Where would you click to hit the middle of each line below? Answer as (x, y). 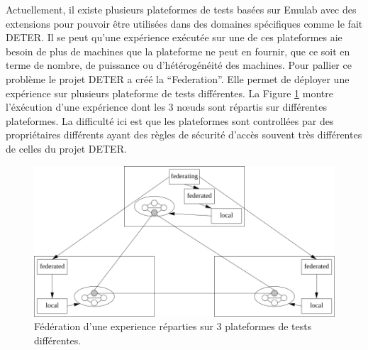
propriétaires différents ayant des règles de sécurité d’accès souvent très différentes (184, 135)
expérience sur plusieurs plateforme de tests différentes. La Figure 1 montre (169, 93)
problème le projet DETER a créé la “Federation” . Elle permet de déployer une (178, 78)
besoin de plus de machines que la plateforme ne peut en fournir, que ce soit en (178, 51)
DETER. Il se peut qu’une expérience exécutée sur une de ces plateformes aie (174, 37)
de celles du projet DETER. (66, 148)
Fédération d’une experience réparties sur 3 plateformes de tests (173, 326)
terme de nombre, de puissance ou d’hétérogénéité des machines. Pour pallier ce (179, 65)
